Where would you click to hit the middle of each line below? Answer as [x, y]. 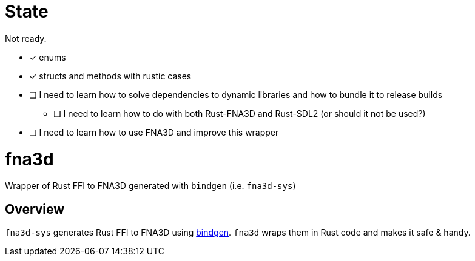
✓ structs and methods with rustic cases [110, 76]
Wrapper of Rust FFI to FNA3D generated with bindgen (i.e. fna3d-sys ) [150, 186]
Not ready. [26, 38]
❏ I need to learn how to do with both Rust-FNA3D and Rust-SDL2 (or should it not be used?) [240, 113]
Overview [35, 209]
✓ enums [48, 57]
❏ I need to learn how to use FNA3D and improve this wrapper [154, 132]
